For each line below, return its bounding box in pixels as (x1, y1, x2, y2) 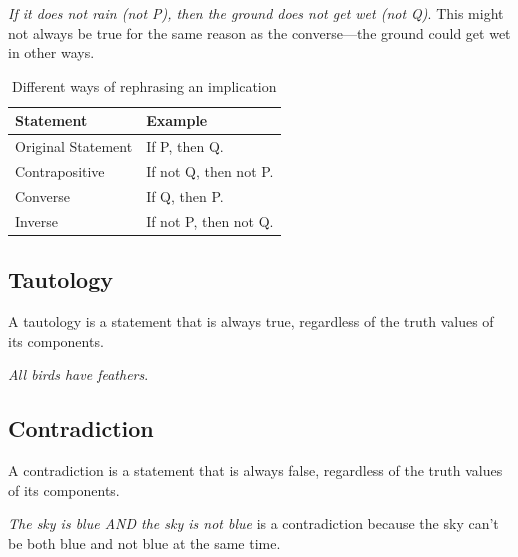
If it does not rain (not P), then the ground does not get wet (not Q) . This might (8, 3, 504, 23)
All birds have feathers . (8, 364, 149, 385)
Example (146, 110, 208, 131)
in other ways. (8, 42, 95, 63)
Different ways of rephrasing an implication (11, 75, 277, 96)
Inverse (15, 210, 58, 231)
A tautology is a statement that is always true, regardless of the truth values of (8, 311, 494, 332)
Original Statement (15, 136, 133, 157)
